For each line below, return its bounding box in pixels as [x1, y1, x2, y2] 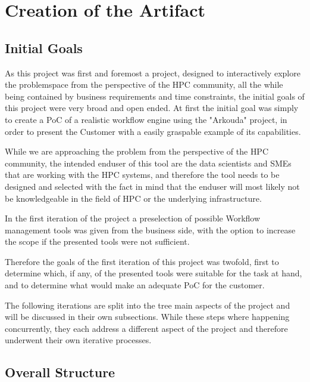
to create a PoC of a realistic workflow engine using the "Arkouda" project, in [5, 113, 287, 125]
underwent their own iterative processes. [5, 334, 152, 346]
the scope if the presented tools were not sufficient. [5, 235, 190, 248]
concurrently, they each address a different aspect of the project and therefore [5, 322, 288, 334]
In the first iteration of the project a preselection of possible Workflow [5, 212, 261, 224]
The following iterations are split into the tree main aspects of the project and [5, 298, 290, 311]
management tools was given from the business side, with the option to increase [5, 223, 296, 236]
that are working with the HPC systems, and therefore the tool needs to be [5, 168, 280, 181]
